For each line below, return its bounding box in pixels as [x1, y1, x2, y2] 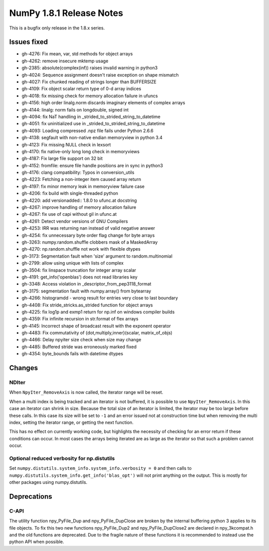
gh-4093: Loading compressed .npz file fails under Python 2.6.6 [21, 128, 154, 134]
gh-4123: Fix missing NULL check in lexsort [21, 141, 111, 147]
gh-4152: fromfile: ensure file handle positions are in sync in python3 [21, 162, 163, 168]
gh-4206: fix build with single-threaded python [21, 190, 119, 196]
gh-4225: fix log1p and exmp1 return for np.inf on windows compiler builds [21, 309, 175, 315]
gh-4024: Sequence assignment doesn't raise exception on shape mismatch [21, 72, 179, 78]
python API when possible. [9, 539, 64, 545]
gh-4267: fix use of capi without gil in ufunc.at [21, 211, 117, 217]
